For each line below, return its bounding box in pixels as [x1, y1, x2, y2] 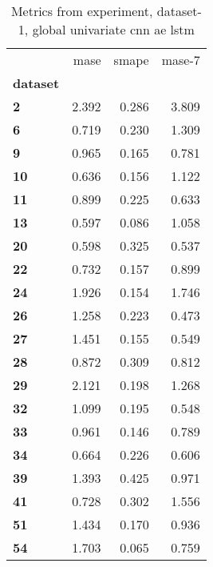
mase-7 [161, 50, 200, 69]
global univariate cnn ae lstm [32, 20, 195, 38]
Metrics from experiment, [10, 2, 153, 20]
